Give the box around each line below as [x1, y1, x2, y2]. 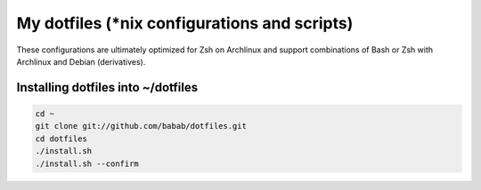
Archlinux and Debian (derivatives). [16, 56, 146, 67]
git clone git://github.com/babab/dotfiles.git [35, 121, 247, 131]
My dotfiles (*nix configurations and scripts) [16, 13, 354, 33]
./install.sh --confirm [35, 158, 140, 169]
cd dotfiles [35, 133, 88, 144]
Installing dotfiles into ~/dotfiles [16, 80, 199, 95]
